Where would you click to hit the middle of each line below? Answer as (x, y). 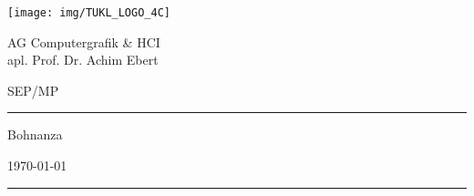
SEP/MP (33, 90)
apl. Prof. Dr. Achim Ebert (83, 60)
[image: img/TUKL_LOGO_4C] (89, 13)
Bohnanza (35, 134)
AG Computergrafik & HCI (84, 41)
